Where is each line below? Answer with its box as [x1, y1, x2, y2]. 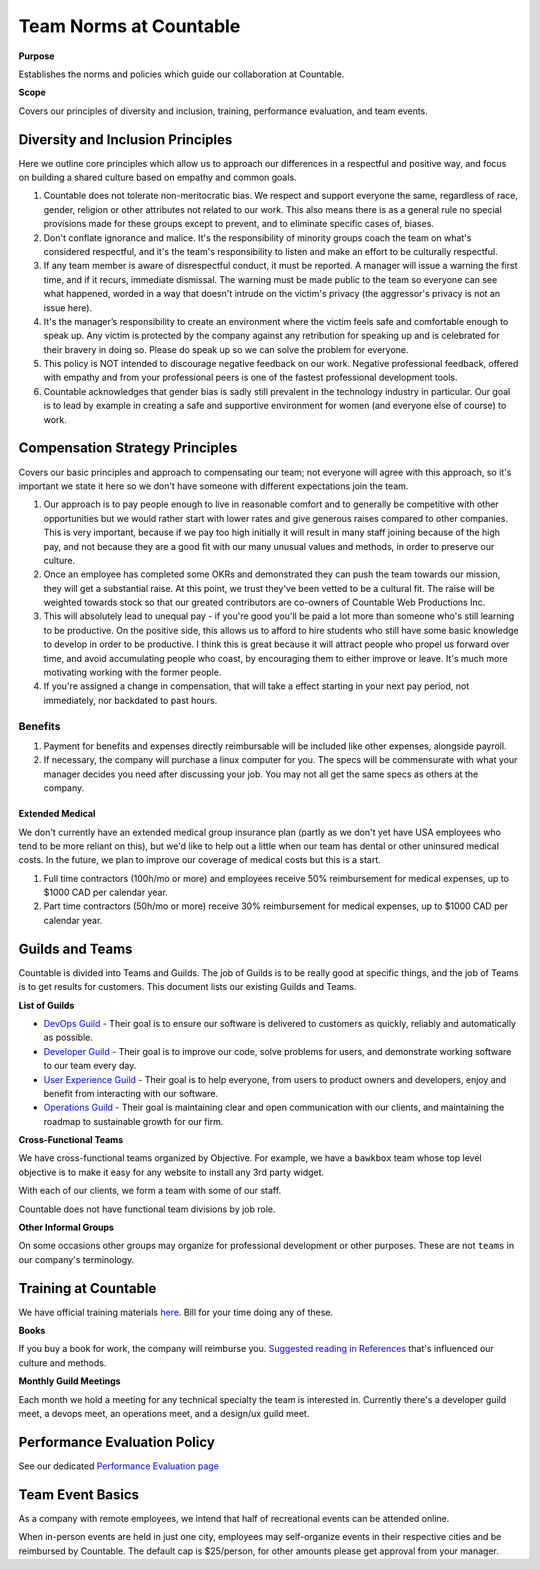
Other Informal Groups [18, 1221, 115, 1234]
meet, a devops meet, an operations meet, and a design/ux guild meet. [18, 1408, 310, 1420]
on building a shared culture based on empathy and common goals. [18, 171, 297, 184]
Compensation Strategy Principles [18, 440, 238, 457]
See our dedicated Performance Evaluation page [18, 1460, 220, 1472]
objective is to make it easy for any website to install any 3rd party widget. [18, 1166, 325, 1178]
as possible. [43, 1031, 94, 1044]
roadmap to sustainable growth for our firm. [43, 1115, 224, 1127]
